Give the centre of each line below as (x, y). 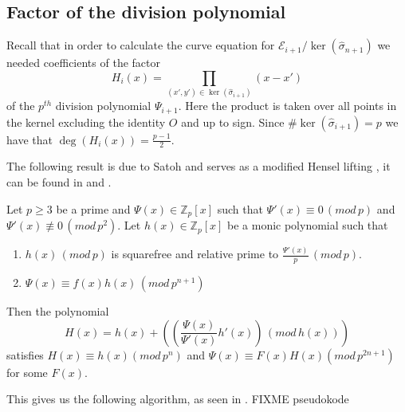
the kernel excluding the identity (86, 122)
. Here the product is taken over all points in (287, 106)
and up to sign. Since (233, 122)
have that (29, 139)
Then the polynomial (58, 311)
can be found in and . (59, 182)
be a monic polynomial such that (308, 225)
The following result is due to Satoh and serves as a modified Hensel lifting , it (199, 166)
